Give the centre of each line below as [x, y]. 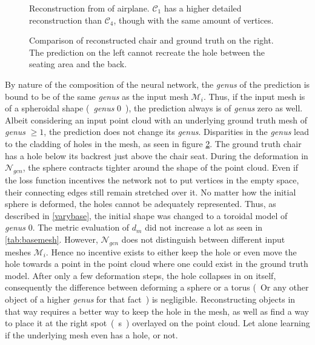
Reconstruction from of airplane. [89, 8]
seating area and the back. [78, 64]
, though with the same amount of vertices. [194, 20]
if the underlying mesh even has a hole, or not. [91, 334]
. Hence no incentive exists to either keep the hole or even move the [171, 251]
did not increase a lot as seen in [204, 227]
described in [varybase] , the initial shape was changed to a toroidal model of [146, 215]
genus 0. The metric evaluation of [67, 227]
